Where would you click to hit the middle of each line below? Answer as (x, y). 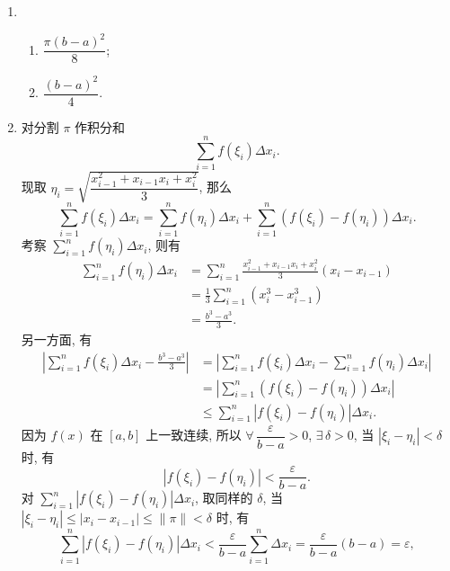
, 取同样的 (224, 498)
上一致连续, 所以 (194, 435)
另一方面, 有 (57, 339)
